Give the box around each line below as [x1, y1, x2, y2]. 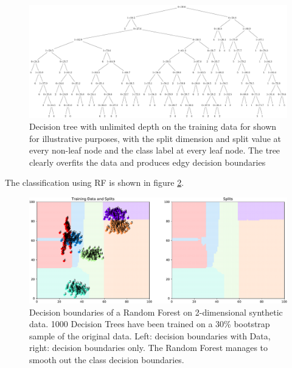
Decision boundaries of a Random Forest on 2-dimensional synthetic [29, 305, 283, 318]
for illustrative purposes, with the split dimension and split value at [29, 132, 282, 144]
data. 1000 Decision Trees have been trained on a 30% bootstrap [29, 317, 270, 330]
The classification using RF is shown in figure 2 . [5, 176, 184, 189]
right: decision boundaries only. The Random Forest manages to [29, 341, 268, 354]
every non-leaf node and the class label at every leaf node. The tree [29, 144, 280, 157]
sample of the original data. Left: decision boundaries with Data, [29, 329, 271, 342]
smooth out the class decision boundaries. [29, 353, 184, 366]
